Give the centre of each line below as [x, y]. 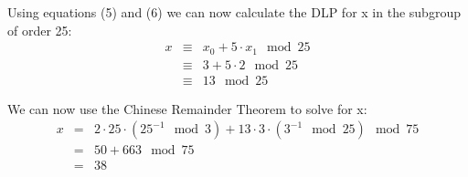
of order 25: [40, 30]
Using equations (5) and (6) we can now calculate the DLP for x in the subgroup [234, 12]
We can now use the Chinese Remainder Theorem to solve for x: [187, 108]
